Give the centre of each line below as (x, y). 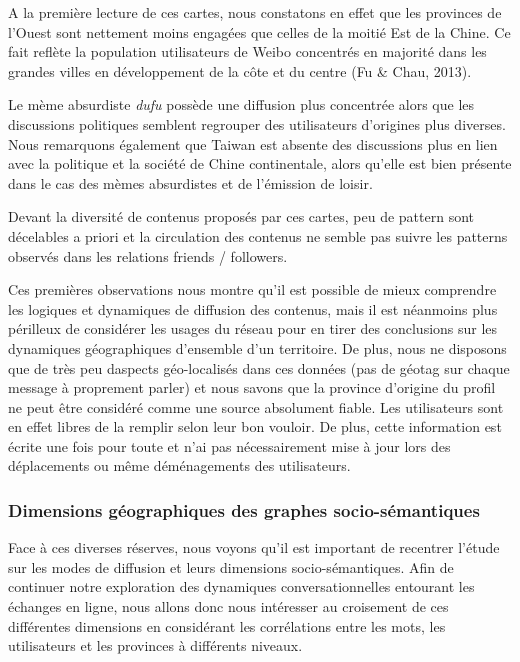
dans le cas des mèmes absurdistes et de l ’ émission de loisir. (190, 182)
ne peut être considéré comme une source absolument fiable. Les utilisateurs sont (256, 406)
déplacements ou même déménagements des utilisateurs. (179, 465)
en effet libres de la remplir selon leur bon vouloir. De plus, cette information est (255, 426)
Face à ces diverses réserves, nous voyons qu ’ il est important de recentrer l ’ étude (254, 547)
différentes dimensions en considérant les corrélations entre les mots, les (227, 625)
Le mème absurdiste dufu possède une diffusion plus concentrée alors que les (241, 104)
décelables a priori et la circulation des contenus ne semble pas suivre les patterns (258, 235)
